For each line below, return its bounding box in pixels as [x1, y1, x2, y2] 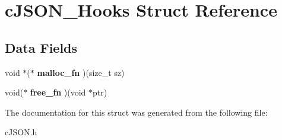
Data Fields [5, 38, 78, 56]
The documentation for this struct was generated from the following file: [5, 106, 268, 118]
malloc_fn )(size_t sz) [37, 66, 125, 78]
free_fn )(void [30, 86, 86, 98]
